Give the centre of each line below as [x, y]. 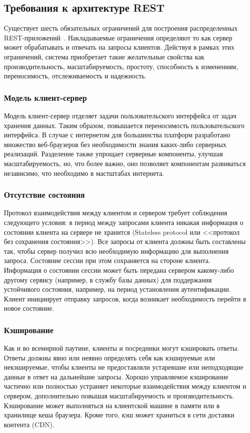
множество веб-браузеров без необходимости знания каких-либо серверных [115, 144]
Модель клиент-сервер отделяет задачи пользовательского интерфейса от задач [120, 115]
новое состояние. [29, 308]
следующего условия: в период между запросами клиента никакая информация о [124, 222]
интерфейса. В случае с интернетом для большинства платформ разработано [117, 135]
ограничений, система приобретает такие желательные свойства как [104, 56]
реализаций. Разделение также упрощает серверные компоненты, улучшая [114, 154]
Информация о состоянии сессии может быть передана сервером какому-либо [119, 270]
